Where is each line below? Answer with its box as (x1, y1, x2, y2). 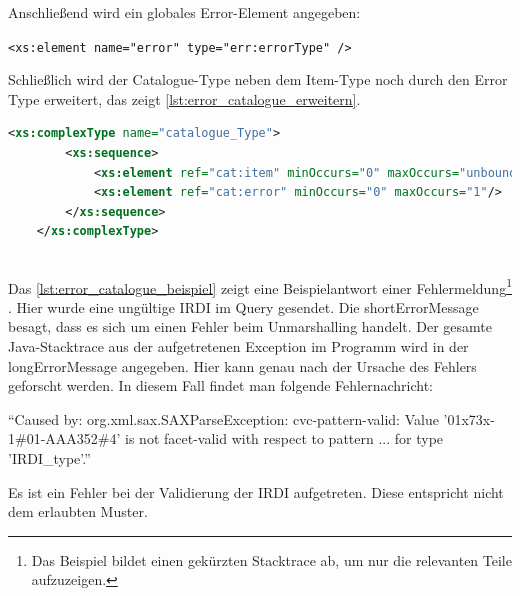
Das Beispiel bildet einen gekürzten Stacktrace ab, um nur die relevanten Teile (31, 549, 512, 570)
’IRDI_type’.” (8, 448, 91, 468)
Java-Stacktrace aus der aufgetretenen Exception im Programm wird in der (8, 336, 469, 357)
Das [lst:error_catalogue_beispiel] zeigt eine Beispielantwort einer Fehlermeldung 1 (8, 274, 512, 298)
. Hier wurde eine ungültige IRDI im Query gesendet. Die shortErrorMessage (8, 296, 479, 317)
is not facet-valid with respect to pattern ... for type (125, 428, 444, 449)
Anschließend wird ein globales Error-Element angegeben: (8, 2, 361, 22)
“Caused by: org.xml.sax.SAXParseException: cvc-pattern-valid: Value (8, 408, 439, 429)
